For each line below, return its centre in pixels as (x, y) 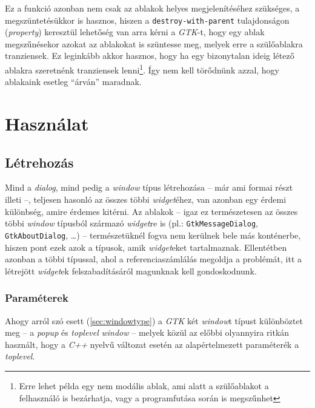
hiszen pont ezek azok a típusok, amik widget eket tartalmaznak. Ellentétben (146, 247)
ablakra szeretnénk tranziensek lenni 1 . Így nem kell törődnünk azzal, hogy (142, 69)
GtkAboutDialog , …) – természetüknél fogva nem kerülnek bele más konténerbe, (153, 235)
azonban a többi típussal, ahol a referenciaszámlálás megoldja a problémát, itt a (154, 259)
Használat (47, 124)
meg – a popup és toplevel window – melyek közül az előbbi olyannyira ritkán (147, 332)
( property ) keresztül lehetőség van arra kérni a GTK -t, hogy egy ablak (135, 32)
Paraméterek (37, 298)
